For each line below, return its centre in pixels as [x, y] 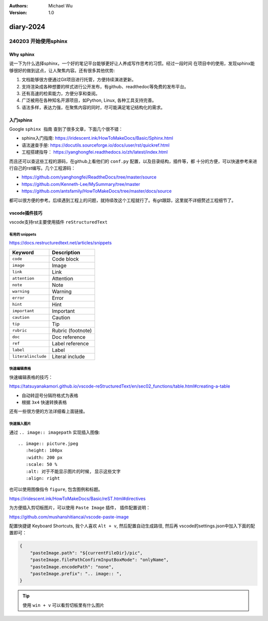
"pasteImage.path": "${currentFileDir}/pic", [86, 553]
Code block [65, 259]
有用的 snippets [23, 234]
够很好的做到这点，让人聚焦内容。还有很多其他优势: [62, 70]
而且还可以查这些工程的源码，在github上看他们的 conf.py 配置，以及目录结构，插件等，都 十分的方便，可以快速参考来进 [133, 161]
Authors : [19, 6]
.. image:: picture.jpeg [48, 444]
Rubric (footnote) [72, 331]
